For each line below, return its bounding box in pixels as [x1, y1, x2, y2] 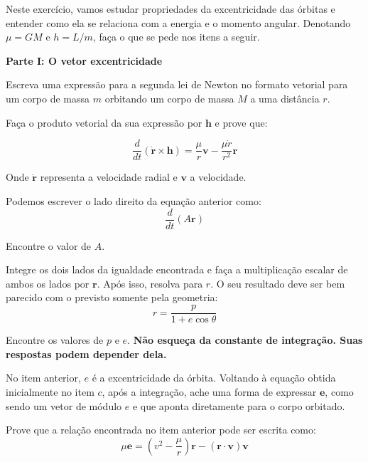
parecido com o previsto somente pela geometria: [6, 290, 218, 305]
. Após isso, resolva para [97, 275, 203, 290]
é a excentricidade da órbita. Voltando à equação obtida [92, 370, 336, 385]
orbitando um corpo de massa [104, 90, 234, 105]
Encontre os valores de [6, 332, 104, 347]
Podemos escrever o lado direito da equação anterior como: [6, 194, 261, 209]
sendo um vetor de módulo [6, 398, 122, 413]
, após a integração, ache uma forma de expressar [102, 384, 317, 399]
